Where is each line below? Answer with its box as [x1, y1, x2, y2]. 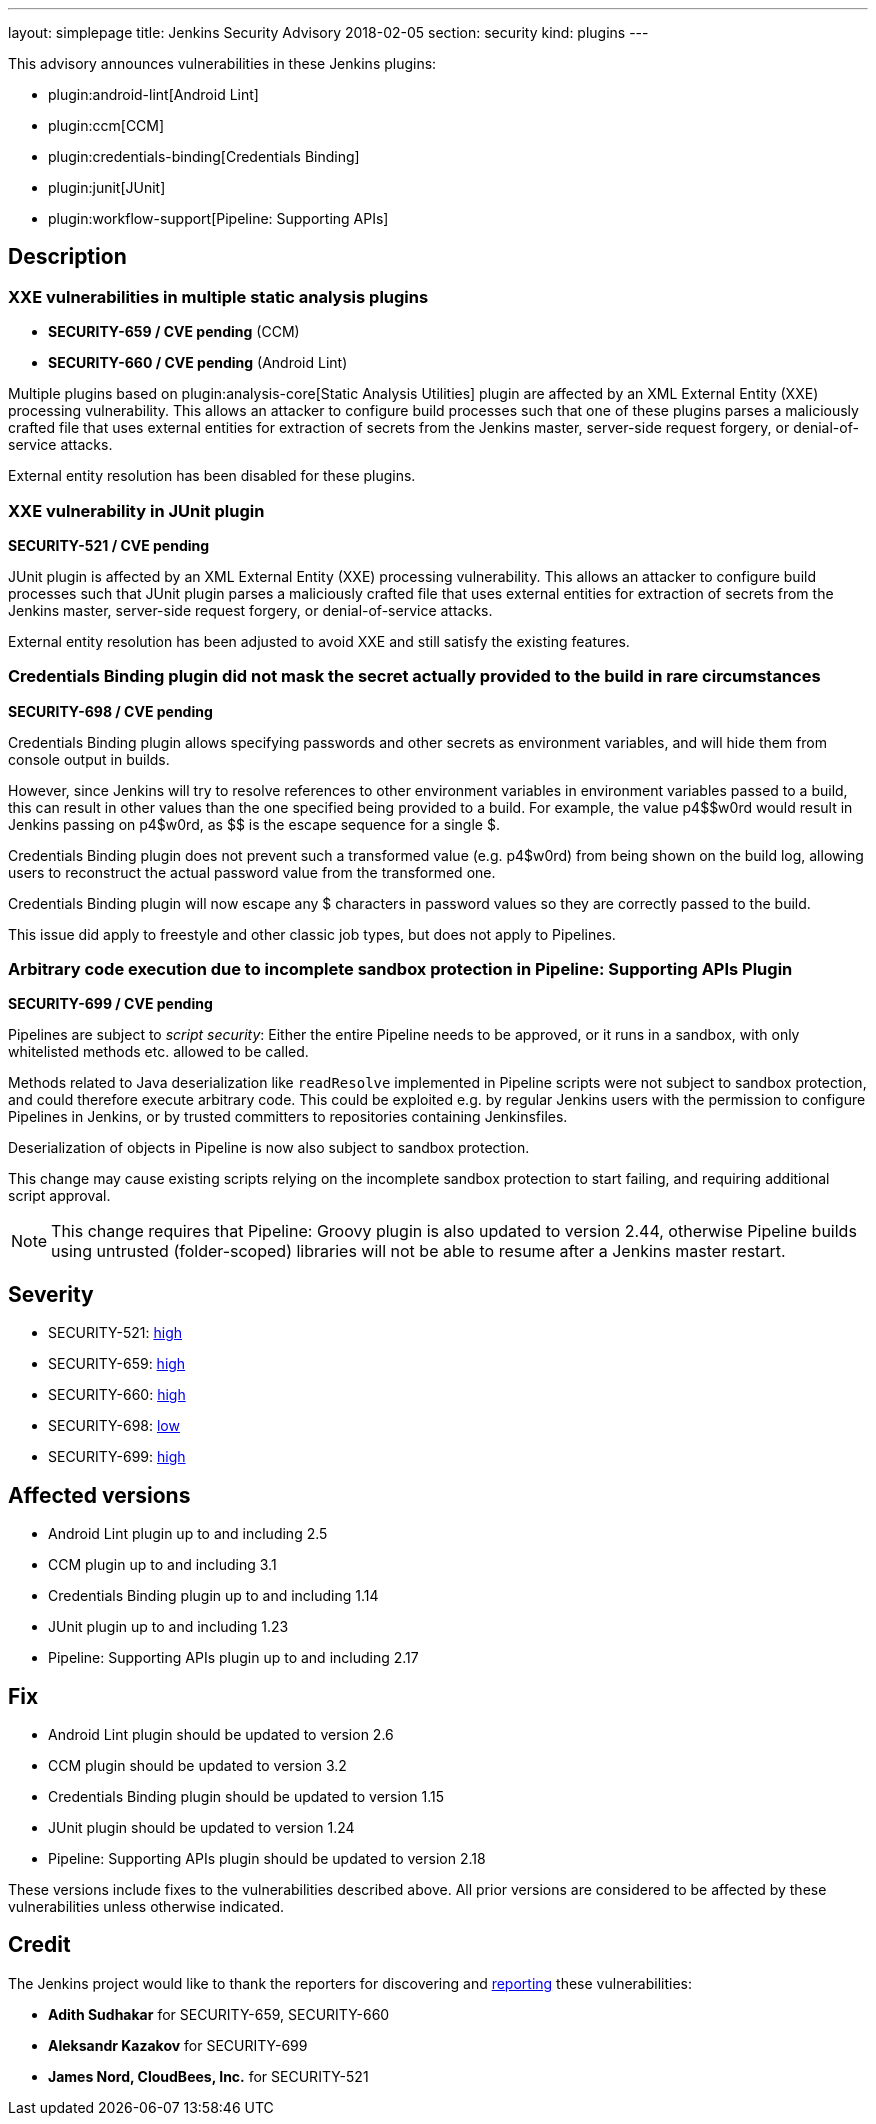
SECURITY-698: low [48, 1417, 180, 1435]
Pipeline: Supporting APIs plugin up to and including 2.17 [48, 1649, 419, 1667]
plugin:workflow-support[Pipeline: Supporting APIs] [48, 210, 389, 227]
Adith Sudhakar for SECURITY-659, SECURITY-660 [48, 2005, 390, 2023]
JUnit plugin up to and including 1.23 [48, 1618, 289, 1636]
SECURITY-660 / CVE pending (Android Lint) [48, 354, 348, 372]
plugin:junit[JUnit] [48, 179, 166, 196]
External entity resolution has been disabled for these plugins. [8, 467, 416, 485]
